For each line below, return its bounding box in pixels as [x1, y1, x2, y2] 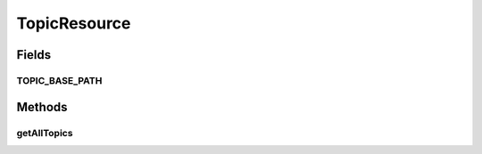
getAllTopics [16, 126, 73, 139]
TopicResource [16, 13, 131, 33]
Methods [16, 99, 68, 115]
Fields [16, 47, 52, 62]
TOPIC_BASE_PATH [16, 74, 103, 86]
